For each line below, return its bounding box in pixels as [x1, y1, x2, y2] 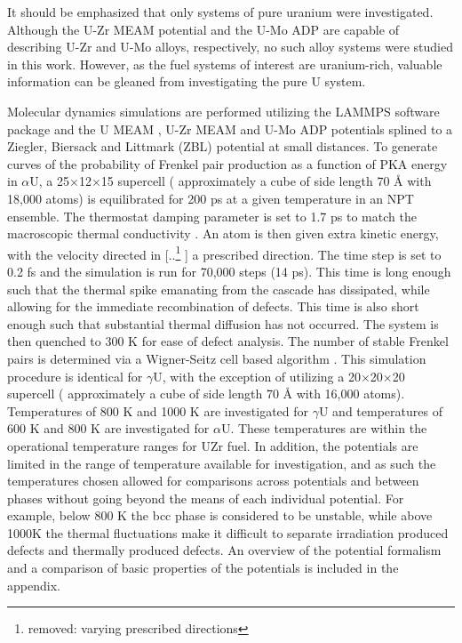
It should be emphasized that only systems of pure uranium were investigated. [7, 3, 434, 20]
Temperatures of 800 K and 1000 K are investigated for [7, 401, 309, 420]
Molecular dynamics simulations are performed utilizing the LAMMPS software [7, 101, 440, 120]
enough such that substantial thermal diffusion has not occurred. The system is [7, 314, 439, 333]
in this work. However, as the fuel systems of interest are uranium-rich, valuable [7, 54, 442, 73]
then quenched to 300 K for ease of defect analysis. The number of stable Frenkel [7, 332, 449, 350]
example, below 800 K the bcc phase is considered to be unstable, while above [7, 506, 433, 525]
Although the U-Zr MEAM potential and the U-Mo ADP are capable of [7, 20, 399, 38]
